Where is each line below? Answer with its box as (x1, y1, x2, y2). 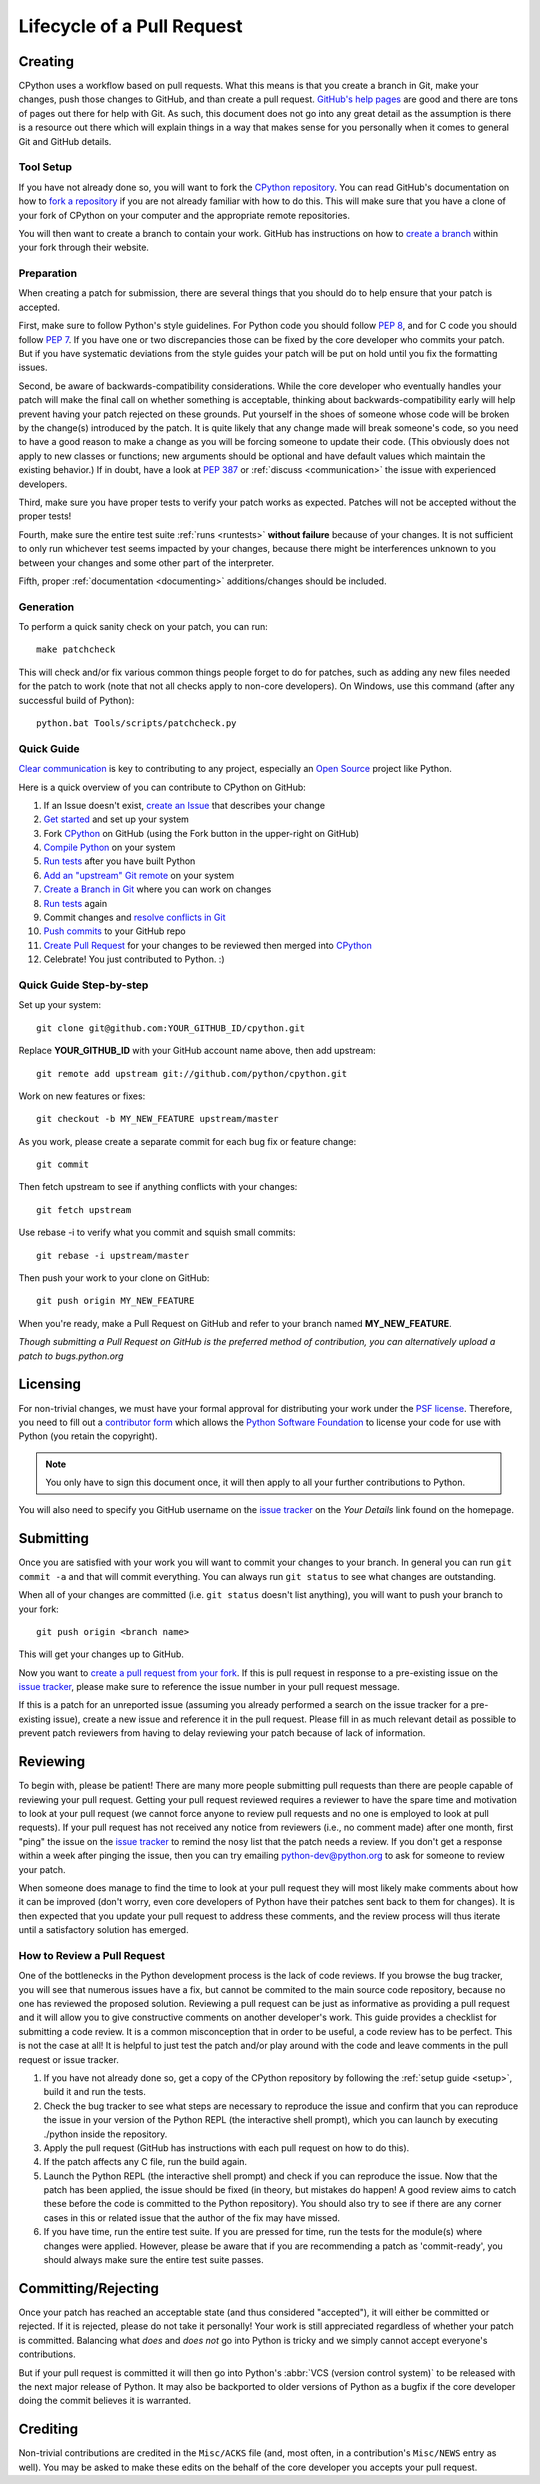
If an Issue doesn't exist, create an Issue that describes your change (43, 799, 325, 811)
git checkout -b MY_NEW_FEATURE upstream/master (36, 1113, 279, 1125)
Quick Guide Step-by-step (18, 978, 149, 992)
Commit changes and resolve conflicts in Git (43, 911, 226, 924)
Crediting (18, 2421, 79, 2438)
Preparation (18, 266, 78, 280)
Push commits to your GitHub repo (43, 925, 186, 937)
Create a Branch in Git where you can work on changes (43, 883, 272, 895)
